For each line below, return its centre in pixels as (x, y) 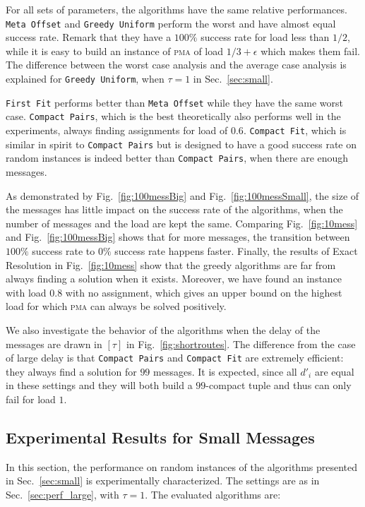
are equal (334, 371)
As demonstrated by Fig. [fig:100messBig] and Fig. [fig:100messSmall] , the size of (182, 195)
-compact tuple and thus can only (279, 385)
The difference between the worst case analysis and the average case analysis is (176, 65)
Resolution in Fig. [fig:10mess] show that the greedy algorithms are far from (171, 264)
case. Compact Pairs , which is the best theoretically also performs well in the (173, 116)
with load (26, 292)
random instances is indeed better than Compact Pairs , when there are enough (177, 158)
